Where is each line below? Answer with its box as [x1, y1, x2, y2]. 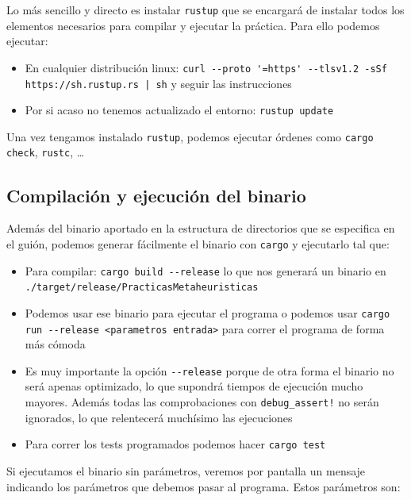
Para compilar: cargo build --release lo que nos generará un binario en [25, 262, 386, 279]
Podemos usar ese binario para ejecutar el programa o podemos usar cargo [25, 304, 390, 321]
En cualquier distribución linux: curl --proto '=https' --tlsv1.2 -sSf [25, 59, 387, 75]
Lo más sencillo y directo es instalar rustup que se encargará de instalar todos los [6, 2, 405, 17]
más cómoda [25, 336, 86, 352]
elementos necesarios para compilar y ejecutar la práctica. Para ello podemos [6, 17, 380, 33]
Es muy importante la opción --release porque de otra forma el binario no [25, 362, 394, 379]
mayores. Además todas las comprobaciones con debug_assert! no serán [25, 394, 379, 410]
